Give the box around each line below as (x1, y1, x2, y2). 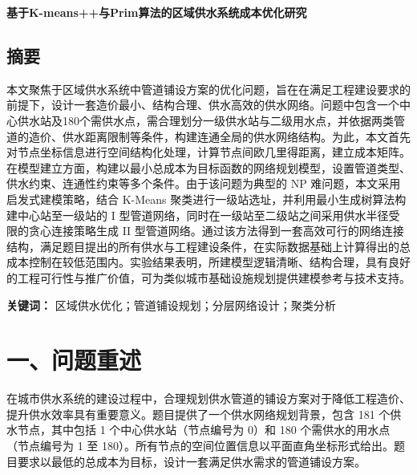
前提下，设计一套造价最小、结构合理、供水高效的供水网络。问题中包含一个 (6, 96, 399, 113)
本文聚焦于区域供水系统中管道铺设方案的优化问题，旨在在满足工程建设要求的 (6, 80, 411, 97)
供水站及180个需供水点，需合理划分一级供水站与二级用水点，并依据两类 (17, 112, 394, 128)
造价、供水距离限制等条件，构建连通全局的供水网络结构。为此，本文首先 (28, 128, 411, 144)
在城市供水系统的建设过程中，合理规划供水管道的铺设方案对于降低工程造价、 (6, 390, 411, 407)
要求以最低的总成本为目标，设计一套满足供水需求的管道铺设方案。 (17, 453, 366, 469)
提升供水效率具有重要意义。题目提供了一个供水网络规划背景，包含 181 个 (6, 405, 391, 422)
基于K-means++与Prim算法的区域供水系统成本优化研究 (6, 4, 307, 20)
